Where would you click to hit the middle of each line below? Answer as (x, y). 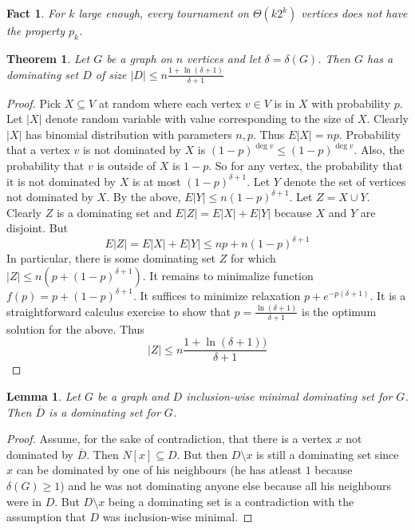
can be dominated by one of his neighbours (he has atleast (159, 470)
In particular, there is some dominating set (111, 258)
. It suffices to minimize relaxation (217, 295)
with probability (351, 103)
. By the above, (144, 197)
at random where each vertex (170, 103)
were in (24, 501)
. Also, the (379, 150)
